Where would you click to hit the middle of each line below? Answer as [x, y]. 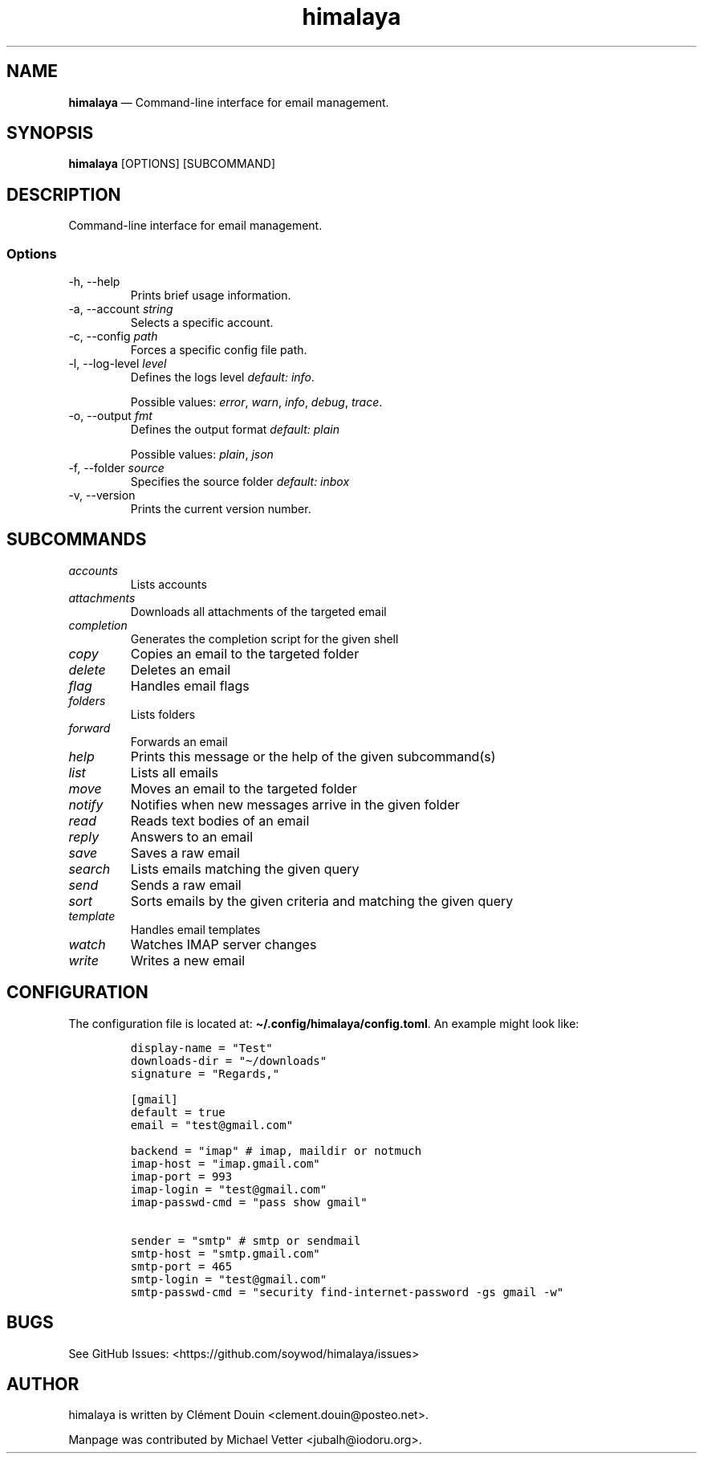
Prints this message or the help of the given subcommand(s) [313, 756]
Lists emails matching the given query [245, 869]
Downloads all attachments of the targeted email [258, 611]
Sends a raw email [186, 885]
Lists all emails [174, 772]
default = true [178, 1112]
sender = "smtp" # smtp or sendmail [246, 1240]
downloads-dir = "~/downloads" [229, 1060]
